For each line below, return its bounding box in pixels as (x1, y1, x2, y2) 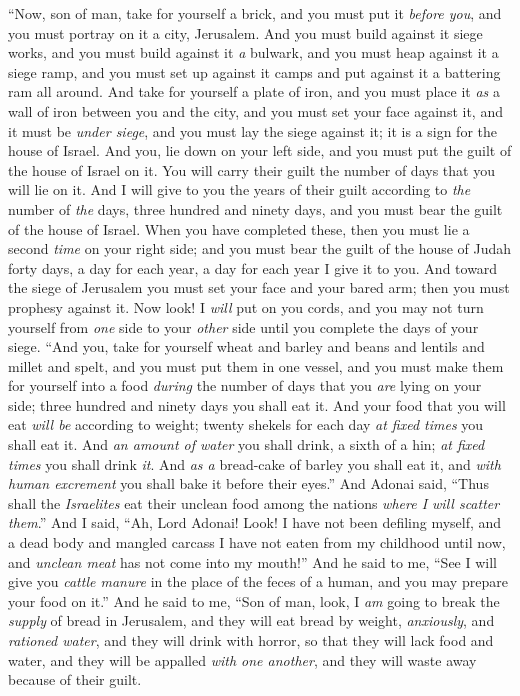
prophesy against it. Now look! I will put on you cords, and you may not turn (8, 296, 484, 317)
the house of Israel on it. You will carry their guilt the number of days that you (8, 159, 495, 180)
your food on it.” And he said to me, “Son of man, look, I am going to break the (8, 590, 500, 611)
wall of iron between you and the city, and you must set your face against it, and (8, 100, 503, 121)
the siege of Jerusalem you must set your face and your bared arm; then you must (8, 277, 510, 298)
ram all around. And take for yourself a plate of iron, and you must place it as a (8, 81, 500, 102)
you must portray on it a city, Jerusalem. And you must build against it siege (8, 22, 483, 43)
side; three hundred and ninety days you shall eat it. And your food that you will (8, 394, 506, 415)
